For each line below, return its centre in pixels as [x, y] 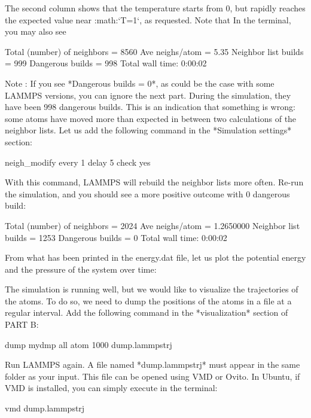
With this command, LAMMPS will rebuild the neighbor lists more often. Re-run [154, 182]
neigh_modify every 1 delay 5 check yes [78, 162]
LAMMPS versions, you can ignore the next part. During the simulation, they [148, 95]
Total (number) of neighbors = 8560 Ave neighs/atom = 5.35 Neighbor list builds [154, 51]
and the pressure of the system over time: [81, 269]
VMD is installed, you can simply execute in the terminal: [111, 388]
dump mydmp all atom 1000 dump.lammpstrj [89, 344]
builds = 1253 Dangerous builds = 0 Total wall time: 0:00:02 [116, 237]
